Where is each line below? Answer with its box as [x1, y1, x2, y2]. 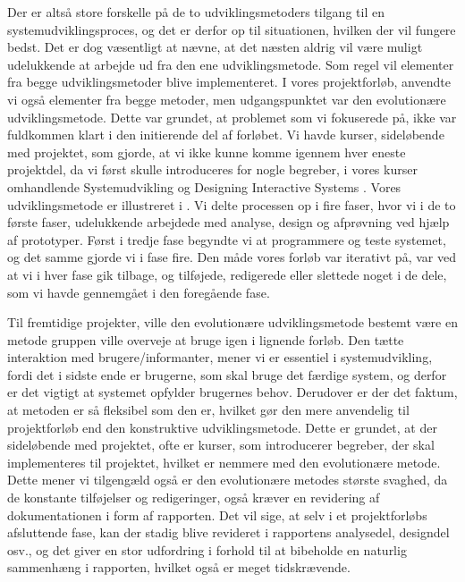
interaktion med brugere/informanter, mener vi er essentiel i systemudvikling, [7, 348, 433, 367]
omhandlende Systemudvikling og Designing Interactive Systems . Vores [7, 177, 402, 196]
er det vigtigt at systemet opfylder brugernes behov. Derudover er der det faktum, [7, 383, 458, 401]
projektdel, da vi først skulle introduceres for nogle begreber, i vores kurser [7, 160, 418, 179]
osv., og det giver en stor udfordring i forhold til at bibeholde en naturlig [7, 540, 407, 559]
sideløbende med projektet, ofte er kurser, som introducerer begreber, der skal [7, 435, 435, 454]
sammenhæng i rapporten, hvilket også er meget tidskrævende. [7, 558, 351, 577]
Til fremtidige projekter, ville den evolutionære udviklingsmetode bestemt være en [7, 313, 458, 332]
